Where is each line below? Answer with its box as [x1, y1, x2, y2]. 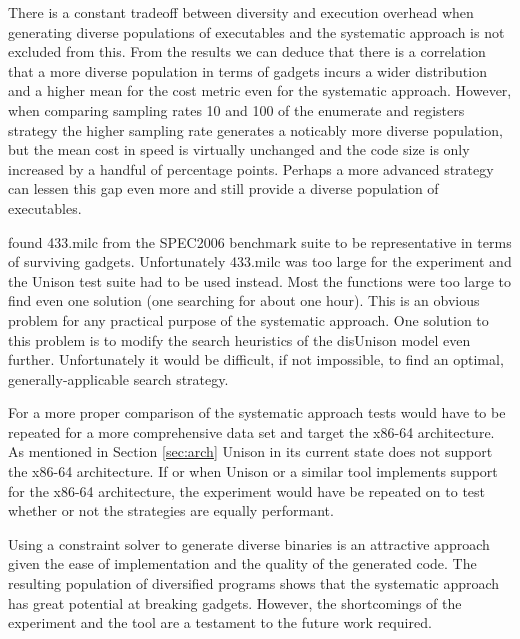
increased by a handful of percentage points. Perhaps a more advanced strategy [8, 158, 494, 179]
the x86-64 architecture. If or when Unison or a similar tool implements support [8, 461, 498, 482]
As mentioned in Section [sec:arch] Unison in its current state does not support [8, 441, 493, 462]
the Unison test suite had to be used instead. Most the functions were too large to [8, 270, 512, 291]
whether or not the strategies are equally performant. [8, 500, 334, 521]
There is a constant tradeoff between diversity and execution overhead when [8, 2, 474, 22]
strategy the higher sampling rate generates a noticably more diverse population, [8, 119, 503, 140]
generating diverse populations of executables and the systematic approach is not [8, 21, 505, 42]
